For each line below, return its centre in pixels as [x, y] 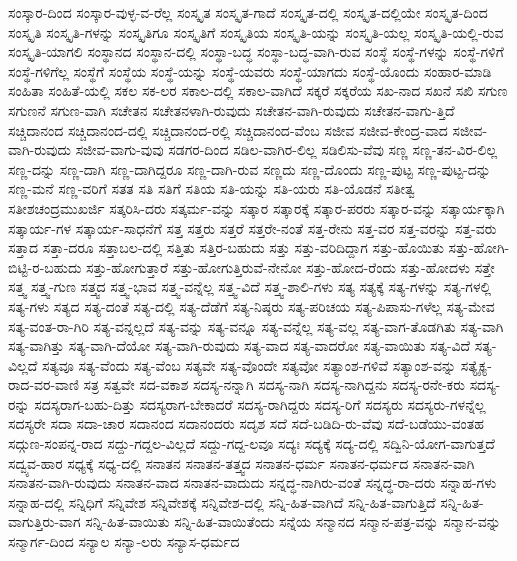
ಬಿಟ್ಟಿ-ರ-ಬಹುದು [45, 266]
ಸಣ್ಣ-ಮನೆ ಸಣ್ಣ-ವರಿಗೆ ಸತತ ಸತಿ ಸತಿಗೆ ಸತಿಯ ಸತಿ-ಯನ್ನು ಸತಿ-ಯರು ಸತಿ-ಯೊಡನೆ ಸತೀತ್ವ [211, 188]
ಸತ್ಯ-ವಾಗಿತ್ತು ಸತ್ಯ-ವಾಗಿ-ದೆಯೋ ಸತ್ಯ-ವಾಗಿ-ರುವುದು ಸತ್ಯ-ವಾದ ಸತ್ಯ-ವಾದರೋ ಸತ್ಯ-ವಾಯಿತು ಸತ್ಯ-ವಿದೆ [239, 345]
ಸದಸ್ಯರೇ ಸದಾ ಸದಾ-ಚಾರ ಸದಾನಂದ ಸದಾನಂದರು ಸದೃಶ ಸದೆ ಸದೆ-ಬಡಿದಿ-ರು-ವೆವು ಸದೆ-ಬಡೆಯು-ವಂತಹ [246, 423]
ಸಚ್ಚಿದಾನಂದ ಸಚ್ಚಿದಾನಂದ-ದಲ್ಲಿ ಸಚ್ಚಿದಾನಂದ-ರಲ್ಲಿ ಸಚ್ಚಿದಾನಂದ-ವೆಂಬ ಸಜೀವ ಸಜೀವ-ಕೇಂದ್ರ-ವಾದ [228, 129]
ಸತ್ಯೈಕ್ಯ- [476, 364]
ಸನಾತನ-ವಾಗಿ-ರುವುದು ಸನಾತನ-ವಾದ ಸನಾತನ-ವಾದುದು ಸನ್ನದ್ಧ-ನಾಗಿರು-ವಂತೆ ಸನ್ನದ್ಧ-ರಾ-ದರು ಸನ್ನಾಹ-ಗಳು [252, 482]
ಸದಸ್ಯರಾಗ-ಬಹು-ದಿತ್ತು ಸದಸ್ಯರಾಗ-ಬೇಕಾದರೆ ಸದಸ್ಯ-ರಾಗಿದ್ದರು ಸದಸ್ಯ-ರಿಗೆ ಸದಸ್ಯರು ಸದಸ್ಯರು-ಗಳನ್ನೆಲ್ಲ [260, 403]
